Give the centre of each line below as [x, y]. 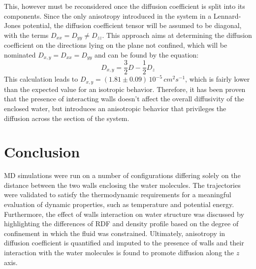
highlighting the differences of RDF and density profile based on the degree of [121, 224]
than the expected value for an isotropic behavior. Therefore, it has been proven [125, 89]
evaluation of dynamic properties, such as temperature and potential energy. [119, 204]
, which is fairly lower [218, 79]
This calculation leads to [41, 79]
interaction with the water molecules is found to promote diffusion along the [119, 253]
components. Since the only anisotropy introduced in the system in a [108, 15]
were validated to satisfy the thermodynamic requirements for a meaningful [118, 194]
